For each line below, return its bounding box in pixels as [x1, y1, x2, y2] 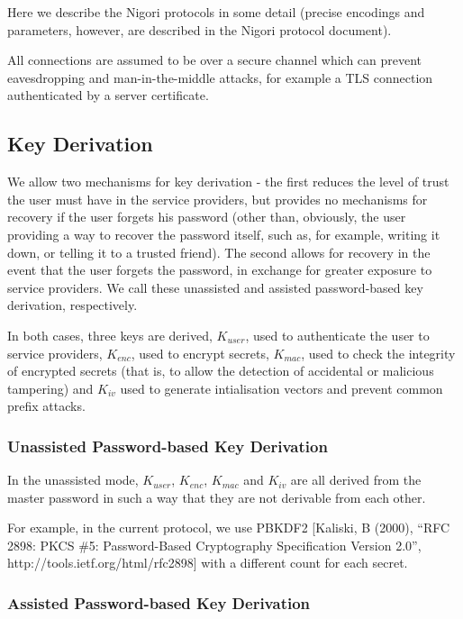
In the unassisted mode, [7, 470, 139, 489]
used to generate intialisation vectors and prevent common [120, 378, 443, 397]
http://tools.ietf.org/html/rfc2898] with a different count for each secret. [7, 553, 408, 572]
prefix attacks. [7, 396, 86, 415]
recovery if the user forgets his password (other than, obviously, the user [7, 207, 406, 226]
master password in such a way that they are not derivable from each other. [7, 487, 426, 506]
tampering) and [7, 378, 94, 397]
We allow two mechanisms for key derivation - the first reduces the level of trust [7, 172, 449, 191]
